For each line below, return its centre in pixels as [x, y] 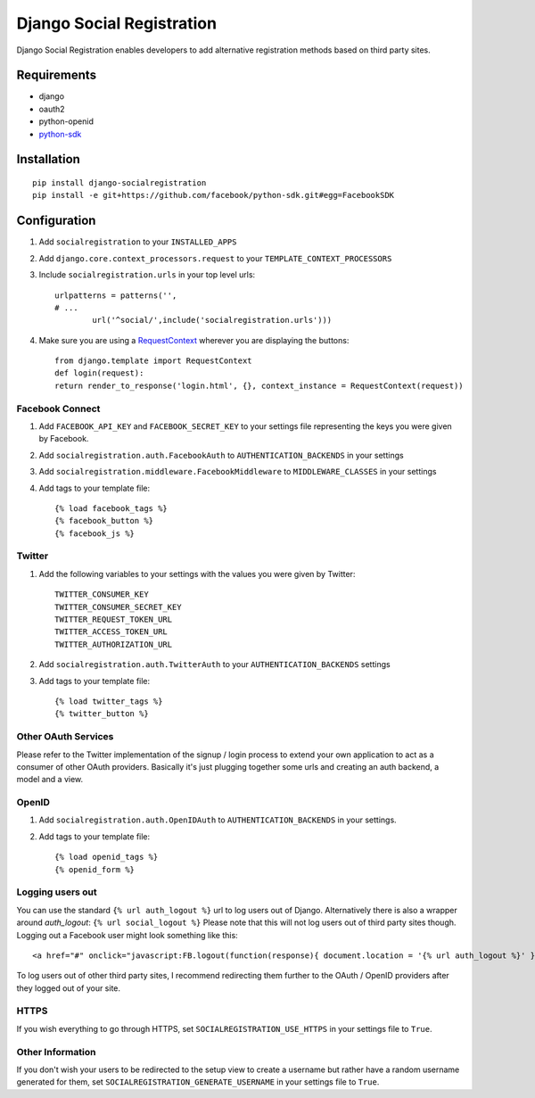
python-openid [66, 121]
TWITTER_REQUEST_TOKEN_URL [114, 619]
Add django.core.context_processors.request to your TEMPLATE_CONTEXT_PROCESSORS [215, 258]
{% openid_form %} [95, 869]
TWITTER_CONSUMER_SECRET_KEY [118, 607]
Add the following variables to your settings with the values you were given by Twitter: [197, 574]
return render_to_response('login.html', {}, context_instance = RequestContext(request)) [259, 385]
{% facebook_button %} [104, 521]
